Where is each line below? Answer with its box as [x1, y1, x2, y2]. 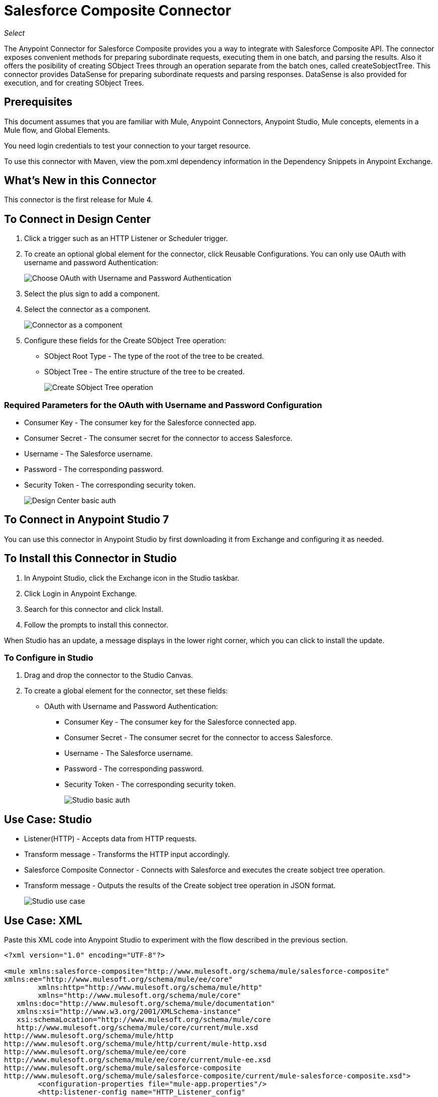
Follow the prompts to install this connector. [24, 620, 168, 629]
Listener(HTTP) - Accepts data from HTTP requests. [24, 834, 197, 843]
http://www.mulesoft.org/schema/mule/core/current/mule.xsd [17, 1024, 258, 1032]
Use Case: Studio [4, 813, 92, 826]
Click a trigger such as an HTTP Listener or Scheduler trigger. [24, 234, 228, 243]
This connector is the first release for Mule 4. [4, 195, 153, 204]
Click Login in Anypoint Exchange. [24, 589, 137, 598]
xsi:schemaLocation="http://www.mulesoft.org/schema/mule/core [17, 1015, 271, 1024]
